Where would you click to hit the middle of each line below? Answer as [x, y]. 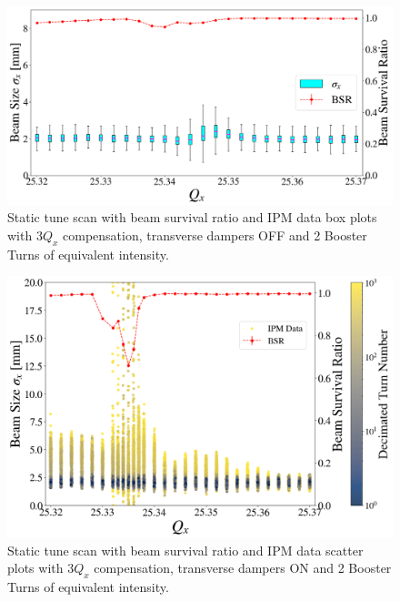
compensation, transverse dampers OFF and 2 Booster [215, 235]
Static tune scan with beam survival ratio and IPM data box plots [192, 217]
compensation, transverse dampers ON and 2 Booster [243, 568]
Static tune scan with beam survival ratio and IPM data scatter [185, 550]
